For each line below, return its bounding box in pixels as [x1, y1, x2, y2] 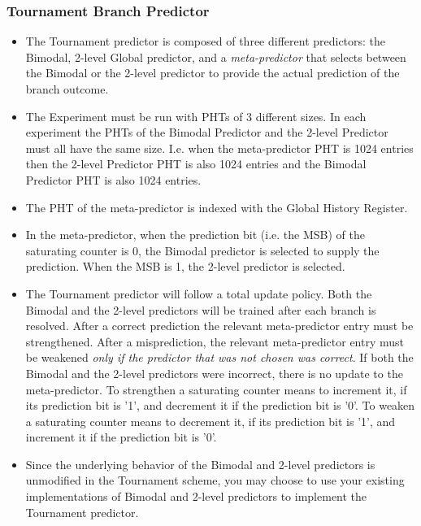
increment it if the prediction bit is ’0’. [25, 428, 217, 446]
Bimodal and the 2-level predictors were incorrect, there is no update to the [25, 364, 403, 381]
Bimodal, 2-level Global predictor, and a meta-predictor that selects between [25, 48, 406, 65]
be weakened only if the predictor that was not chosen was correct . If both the [25, 349, 414, 366]
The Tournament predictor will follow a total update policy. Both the [25, 285, 372, 302]
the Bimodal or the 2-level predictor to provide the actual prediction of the [25, 64, 400, 81]
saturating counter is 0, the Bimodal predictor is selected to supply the [25, 241, 380, 259]
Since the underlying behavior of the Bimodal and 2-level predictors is [25, 455, 375, 472]
